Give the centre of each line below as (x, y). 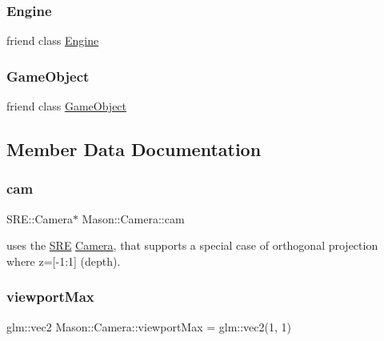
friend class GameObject (67, 106)
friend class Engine (53, 40)
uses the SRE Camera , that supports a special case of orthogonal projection (192, 245)
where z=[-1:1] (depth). (64, 261)
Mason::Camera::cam (133, 218)
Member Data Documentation (134, 149)
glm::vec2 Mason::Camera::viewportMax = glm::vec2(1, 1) (149, 326)
